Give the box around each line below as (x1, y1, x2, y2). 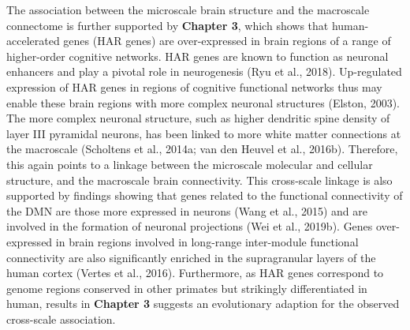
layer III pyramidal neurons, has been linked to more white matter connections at (6, 125, 401, 141)
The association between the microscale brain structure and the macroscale (6, 2, 370, 17)
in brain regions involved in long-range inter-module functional (55, 233, 359, 249)
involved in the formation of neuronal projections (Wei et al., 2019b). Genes (6, 218, 373, 234)
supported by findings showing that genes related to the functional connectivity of (6, 187, 403, 204)
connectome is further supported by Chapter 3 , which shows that (6, 17, 329, 33)
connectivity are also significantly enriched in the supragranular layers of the (6, 249, 376, 265)
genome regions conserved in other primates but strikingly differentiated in (6, 279, 367, 296)
